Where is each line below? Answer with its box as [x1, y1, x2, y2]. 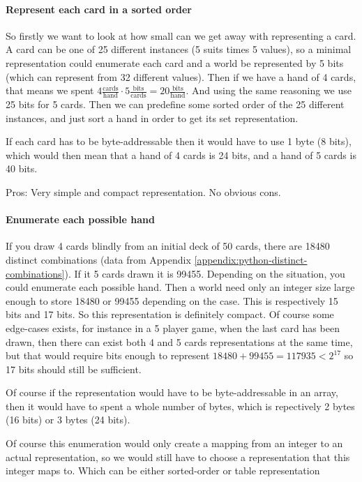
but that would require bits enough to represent [6, 348, 210, 363]
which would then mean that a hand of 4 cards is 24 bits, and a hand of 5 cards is [6, 147, 356, 162]
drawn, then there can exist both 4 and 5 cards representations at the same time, [6, 334, 353, 349]
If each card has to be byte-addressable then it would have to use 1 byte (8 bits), [6, 134, 352, 149]
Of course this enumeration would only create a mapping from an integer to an [6, 436, 343, 451]
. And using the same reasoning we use [186, 83, 352, 98]
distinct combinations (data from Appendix [6, 252, 191, 266]
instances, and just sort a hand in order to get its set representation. [6, 110, 299, 125]
